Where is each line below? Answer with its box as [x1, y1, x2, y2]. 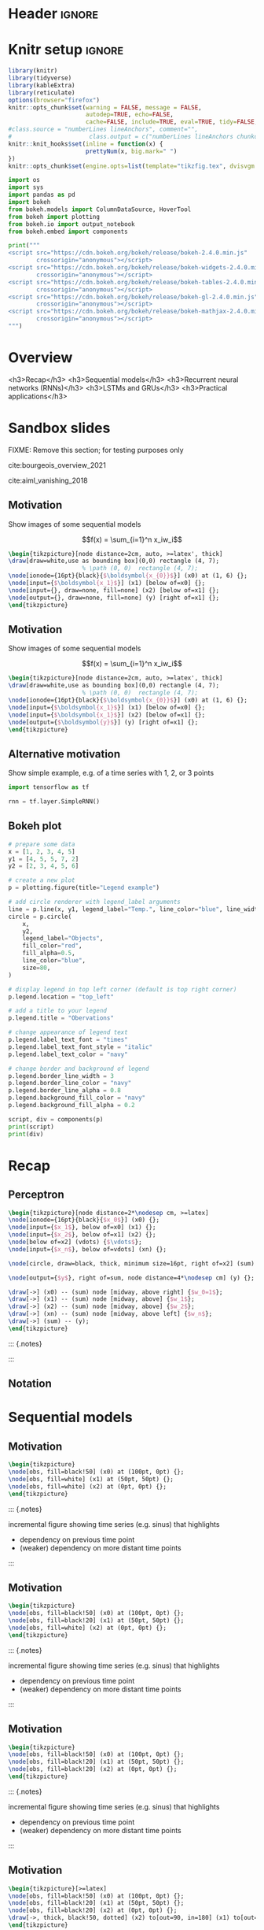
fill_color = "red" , [22, 942, 82, 950]
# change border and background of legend [8, 1065, 149, 1072]
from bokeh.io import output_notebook [8, 220, 135, 228]
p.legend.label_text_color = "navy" [8, 1050, 128, 1058]
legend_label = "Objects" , [22, 935, 104, 943]
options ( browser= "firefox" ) [8, 96, 101, 104]
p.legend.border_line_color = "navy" [8, 1080, 132, 1087]
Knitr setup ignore [8, 41, 124, 59]
